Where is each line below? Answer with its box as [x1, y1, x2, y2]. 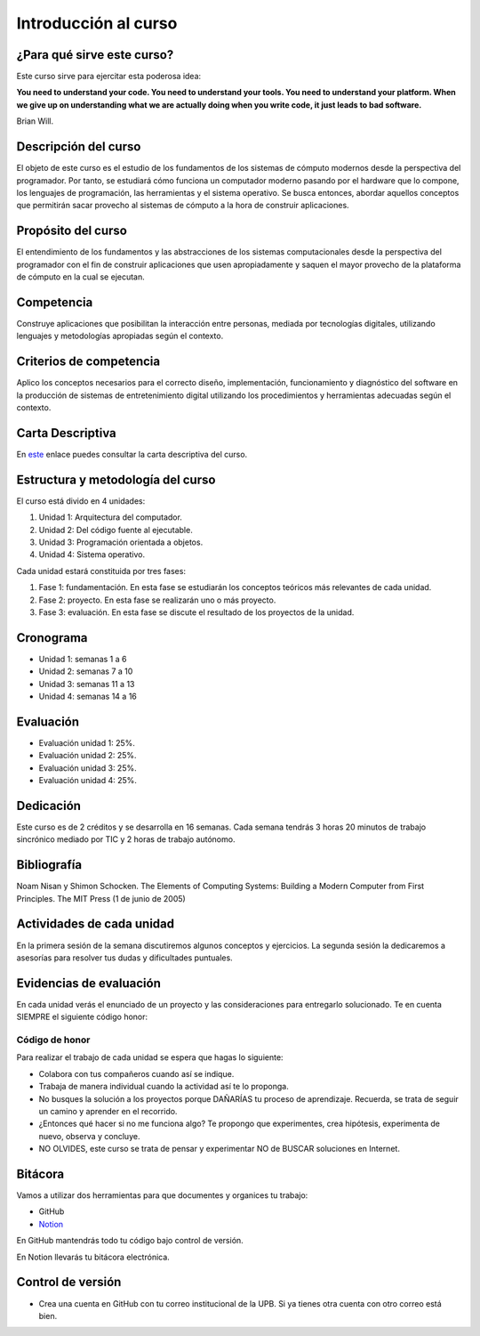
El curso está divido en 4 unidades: [16, 495, 146, 506]
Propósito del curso [16, 223, 128, 239]
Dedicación [16, 798, 82, 814]
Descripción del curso [16, 139, 141, 155]
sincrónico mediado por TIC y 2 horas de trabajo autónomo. [16, 834, 236, 845]
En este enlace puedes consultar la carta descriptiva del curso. [16, 449, 248, 459]
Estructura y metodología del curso [16, 472, 216, 487]
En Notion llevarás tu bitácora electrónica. [16, 1251, 171, 1262]
